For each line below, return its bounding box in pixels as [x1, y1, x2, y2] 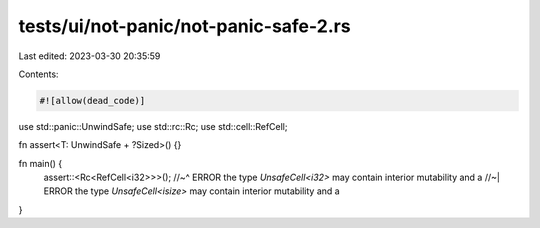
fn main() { [18, 157, 63, 169]
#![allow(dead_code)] [39, 95, 146, 106]
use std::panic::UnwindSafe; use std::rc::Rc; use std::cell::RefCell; [18, 120, 288, 132]
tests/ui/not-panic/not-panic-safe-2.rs [18, 15, 351, 37]
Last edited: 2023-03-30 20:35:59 [18, 50, 161, 62]
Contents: [18, 68, 59, 80]
